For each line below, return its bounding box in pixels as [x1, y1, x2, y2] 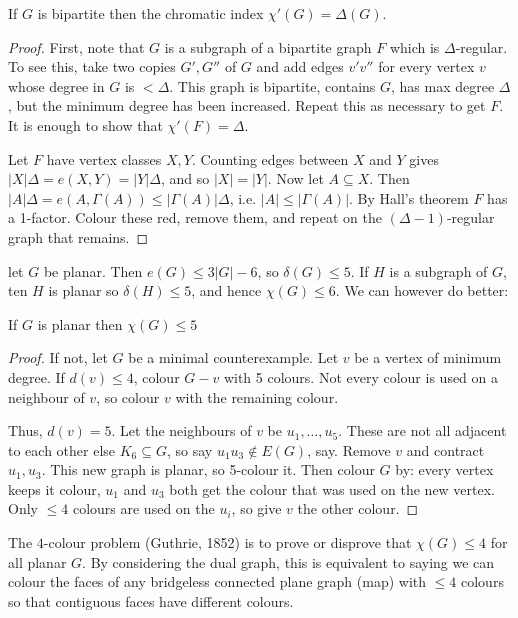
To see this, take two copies [8, 56, 176, 77]
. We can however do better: [335, 280, 509, 301]
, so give [231, 498, 282, 519]
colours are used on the [72, 498, 215, 519]
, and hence [191, 280, 262, 301]
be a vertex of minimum [354, 347, 502, 368]
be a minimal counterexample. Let [128, 347, 339, 368]
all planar [8, 551, 67, 572]
